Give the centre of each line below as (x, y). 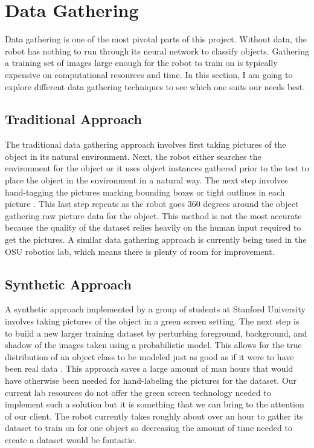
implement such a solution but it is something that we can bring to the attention (155, 404)
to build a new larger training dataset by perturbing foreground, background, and (156, 333)
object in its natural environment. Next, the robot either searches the (133, 156)
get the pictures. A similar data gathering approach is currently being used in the (156, 239)
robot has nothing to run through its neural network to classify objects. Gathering (157, 51)
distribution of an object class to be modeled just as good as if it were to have (149, 356)
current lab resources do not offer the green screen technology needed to (138, 392)
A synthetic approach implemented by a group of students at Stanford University (155, 309)
